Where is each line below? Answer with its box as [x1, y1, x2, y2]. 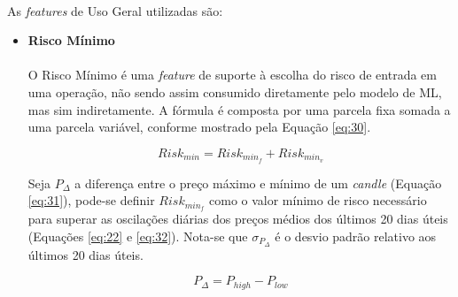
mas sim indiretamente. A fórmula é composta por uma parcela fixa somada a [27, 100, 451, 118]
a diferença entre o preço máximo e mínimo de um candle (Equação [74, 173, 442, 192]
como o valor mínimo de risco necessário [209, 191, 427, 209]
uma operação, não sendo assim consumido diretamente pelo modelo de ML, [27, 82, 442, 101]
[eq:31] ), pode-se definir [27, 191, 155, 209]
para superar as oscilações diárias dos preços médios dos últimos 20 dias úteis [27, 209, 448, 228]
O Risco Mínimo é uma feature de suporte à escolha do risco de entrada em [27, 65, 437, 84]
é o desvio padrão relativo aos [275, 226, 437, 245]
